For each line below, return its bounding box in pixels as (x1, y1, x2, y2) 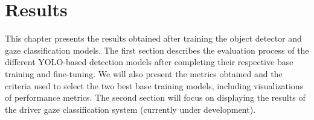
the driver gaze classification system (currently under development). (5, 103, 256, 115)
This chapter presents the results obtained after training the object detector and (5, 32, 302, 45)
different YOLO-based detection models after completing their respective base (5, 55, 293, 68)
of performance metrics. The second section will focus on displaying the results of (5, 91, 306, 104)
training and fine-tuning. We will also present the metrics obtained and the (5, 67, 283, 80)
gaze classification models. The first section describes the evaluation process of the (5, 43, 309, 56)
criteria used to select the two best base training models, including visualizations (5, 79, 304, 92)
